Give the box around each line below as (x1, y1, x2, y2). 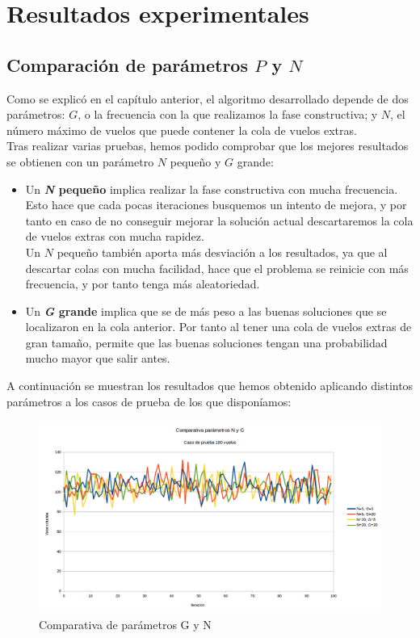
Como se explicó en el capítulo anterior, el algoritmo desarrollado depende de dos (6, 90, 409, 107)
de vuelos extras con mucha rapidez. (25, 228, 204, 245)
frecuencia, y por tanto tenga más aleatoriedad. (25, 275, 260, 292)
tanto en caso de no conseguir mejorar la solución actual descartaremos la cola (25, 212, 414, 229)
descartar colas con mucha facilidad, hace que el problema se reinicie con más (25, 259, 409, 276)
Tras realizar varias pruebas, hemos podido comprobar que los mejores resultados (6, 137, 409, 154)
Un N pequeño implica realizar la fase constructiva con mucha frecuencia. (25, 180, 398, 197)
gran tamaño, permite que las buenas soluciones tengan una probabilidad (25, 334, 388, 350)
